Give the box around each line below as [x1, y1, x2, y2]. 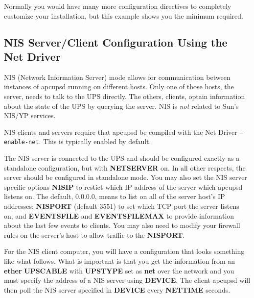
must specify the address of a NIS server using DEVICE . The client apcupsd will [4, 275, 251, 285]
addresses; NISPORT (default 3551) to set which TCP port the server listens [4, 201, 239, 211]
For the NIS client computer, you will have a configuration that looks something [4, 246, 245, 256]
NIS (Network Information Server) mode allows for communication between [4, 72, 231, 82]
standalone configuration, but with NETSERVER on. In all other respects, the [4, 162, 246, 173]
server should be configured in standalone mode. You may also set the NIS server [4, 172, 247, 182]
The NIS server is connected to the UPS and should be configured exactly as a [4, 153, 240, 163]
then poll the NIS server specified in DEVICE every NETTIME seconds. [4, 284, 231, 295]
